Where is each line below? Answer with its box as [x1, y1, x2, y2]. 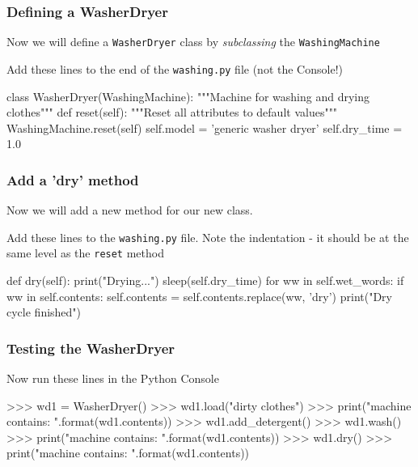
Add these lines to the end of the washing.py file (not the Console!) [6, 60, 343, 77]
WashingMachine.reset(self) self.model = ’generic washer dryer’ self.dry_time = [6, 119, 403, 136]
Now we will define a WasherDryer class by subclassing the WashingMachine [6, 33, 380, 50]
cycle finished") [6, 304, 82, 321]
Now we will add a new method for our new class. [6, 202, 253, 219]
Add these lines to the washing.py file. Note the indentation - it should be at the [6, 228, 409, 245]
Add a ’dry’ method [6, 169, 139, 189]
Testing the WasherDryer [6, 338, 175, 358]
